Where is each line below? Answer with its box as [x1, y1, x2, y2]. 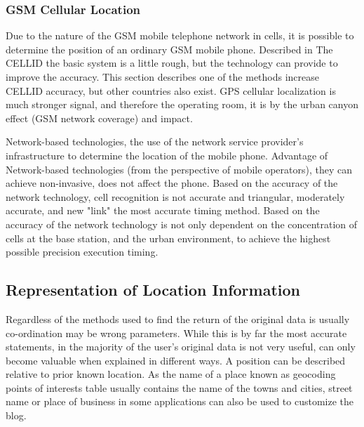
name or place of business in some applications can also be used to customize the [6, 394, 354, 409]
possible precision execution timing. [6, 244, 159, 259]
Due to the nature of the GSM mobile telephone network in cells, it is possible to [6, 28, 354, 43]
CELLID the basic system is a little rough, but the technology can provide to [6, 55, 338, 70]
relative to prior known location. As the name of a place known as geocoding [6, 367, 336, 381]
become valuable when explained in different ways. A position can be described [6, 353, 346, 367]
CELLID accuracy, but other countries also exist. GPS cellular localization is [6, 83, 336, 98]
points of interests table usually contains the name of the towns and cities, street [6, 380, 353, 395]
